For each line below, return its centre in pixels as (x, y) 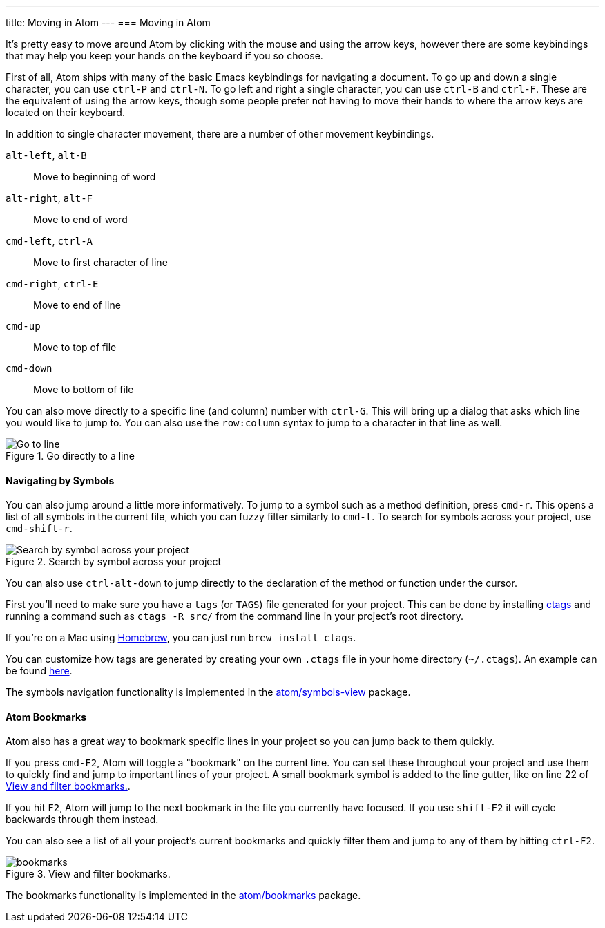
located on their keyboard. (65, 112)
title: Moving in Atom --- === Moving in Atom (108, 22)
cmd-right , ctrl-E (52, 284)
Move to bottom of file (84, 389)
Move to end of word (80, 219)
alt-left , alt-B (46, 155)
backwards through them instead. (82, 820)
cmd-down (29, 368)
